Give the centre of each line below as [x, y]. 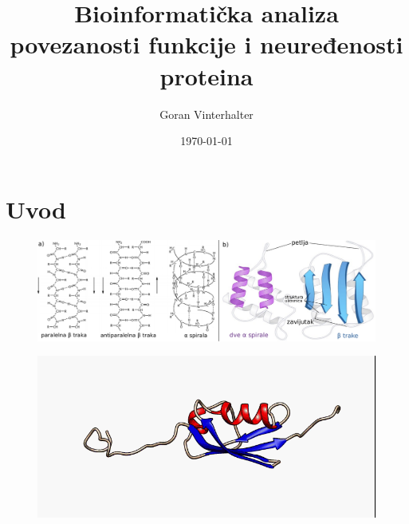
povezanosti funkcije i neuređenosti [206, 44]
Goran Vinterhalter [206, 114]
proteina [206, 75]
